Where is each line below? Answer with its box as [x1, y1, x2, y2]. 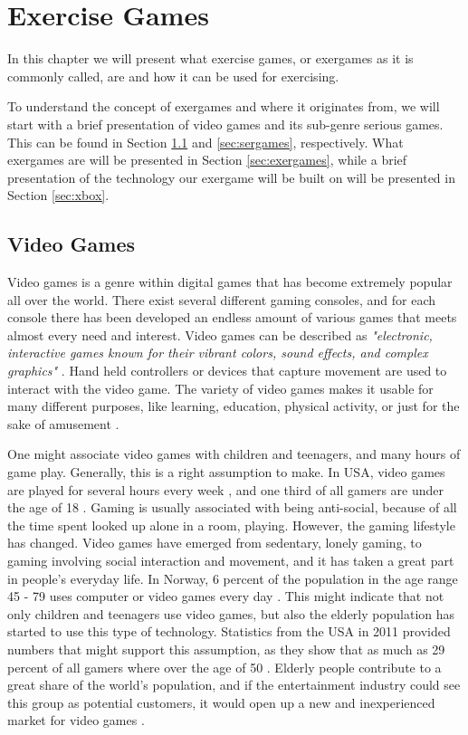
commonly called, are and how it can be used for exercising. [7, 66, 339, 85]
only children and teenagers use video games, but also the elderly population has [7, 604, 455, 623]
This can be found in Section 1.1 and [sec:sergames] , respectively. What [7, 132, 404, 151]
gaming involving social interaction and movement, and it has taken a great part [7, 550, 454, 569]
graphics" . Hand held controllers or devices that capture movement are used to [7, 361, 447, 380]
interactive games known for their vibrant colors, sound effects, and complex [7, 343, 428, 362]
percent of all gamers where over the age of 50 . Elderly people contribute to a [7, 657, 442, 676]
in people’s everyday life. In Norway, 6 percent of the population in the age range [7, 568, 458, 587]
